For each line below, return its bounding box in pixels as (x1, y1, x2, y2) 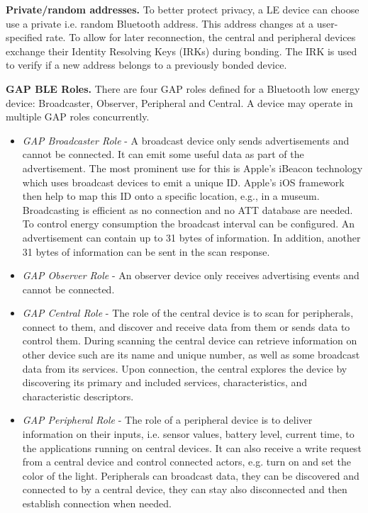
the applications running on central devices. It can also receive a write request (22, 440, 362, 455)
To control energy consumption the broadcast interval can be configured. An (22, 216, 355, 231)
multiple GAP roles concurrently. (6, 109, 150, 124)
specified (6, 30, 43, 45)
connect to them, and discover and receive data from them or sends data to (22, 319, 350, 334)
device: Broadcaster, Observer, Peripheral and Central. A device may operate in (6, 95, 353, 110)
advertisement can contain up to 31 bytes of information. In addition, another (22, 230, 361, 244)
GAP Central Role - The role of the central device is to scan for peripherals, (22, 305, 354, 320)
